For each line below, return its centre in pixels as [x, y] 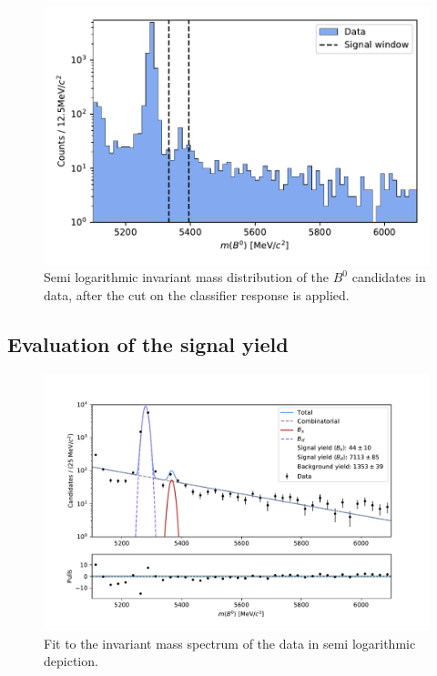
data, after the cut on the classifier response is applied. [197, 294]
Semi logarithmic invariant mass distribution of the [187, 277]
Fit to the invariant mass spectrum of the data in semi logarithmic [230, 643]
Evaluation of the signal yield [148, 343]
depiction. [71, 661]
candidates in [389, 277]
